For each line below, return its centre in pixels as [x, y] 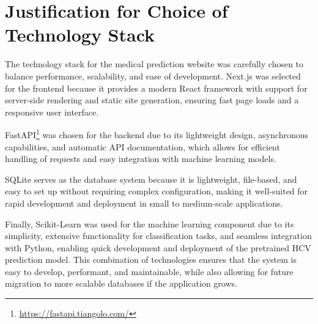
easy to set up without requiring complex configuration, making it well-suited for [157, 191]
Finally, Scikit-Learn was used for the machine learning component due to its [150, 223]
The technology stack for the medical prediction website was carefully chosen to [154, 64]
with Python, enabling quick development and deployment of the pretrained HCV [158, 247]
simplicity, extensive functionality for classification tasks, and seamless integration [158, 236]
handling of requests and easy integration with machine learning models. [141, 159]
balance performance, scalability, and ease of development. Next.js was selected [153, 75]
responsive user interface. [52, 112]
